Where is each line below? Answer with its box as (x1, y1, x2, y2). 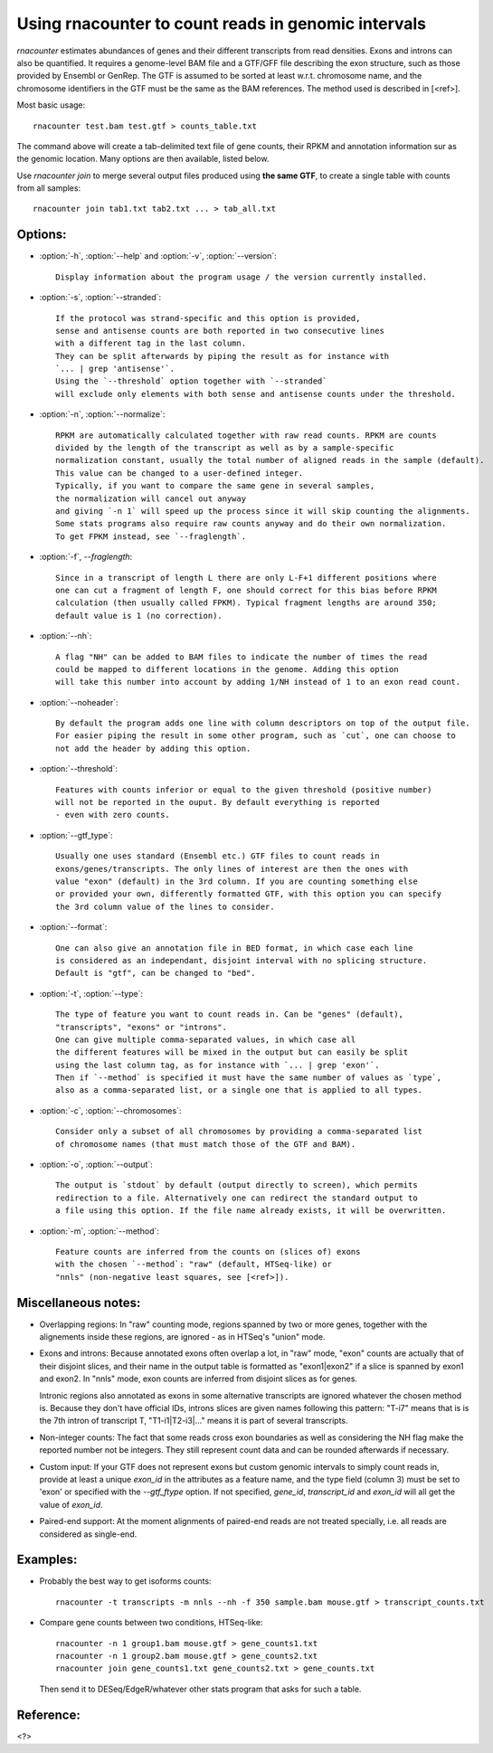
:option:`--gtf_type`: (39, 829, 113, 840)
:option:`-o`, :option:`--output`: (39, 1159, 153, 1170)
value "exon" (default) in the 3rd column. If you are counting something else (55, 876, 418, 886)
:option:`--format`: (39, 922, 108, 933)
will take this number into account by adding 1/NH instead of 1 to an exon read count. (55, 677, 461, 687)
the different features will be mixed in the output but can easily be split (55, 1047, 409, 1057)
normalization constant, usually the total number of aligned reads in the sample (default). (55, 455, 485, 466)
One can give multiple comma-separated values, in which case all (55, 1034, 356, 1045)
